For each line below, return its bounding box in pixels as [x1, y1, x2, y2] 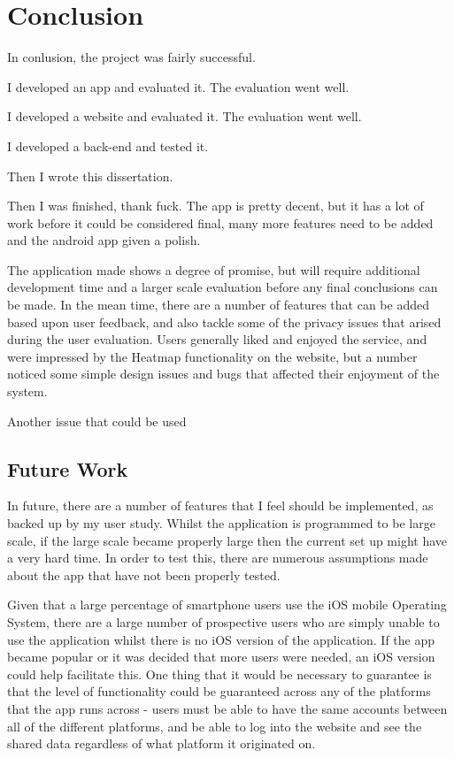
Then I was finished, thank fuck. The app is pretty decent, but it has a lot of [7, 196, 424, 215]
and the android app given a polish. [7, 231, 201, 249]
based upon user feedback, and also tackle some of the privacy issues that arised [7, 312, 442, 331]
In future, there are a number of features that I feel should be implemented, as [7, 496, 434, 515]
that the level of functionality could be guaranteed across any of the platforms [7, 682, 431, 701]
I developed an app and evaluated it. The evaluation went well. [7, 77, 350, 96]
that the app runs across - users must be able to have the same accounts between [7, 699, 448, 717]
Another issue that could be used [7, 411, 187, 430]
